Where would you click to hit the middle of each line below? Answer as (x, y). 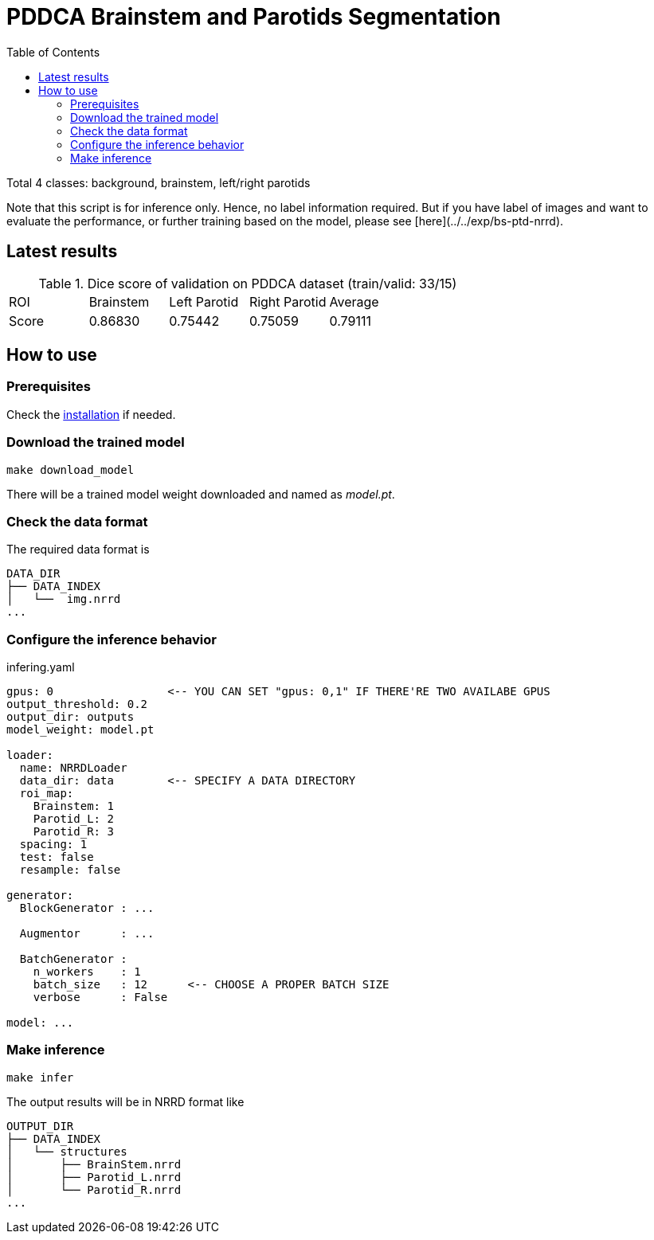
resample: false (70, 870)
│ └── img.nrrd (64, 599)
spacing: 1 (53, 845)
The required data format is (78, 550)
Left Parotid (204, 301)
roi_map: (47, 794)
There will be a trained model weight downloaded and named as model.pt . (201, 494)
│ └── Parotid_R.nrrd (94, 1189)
